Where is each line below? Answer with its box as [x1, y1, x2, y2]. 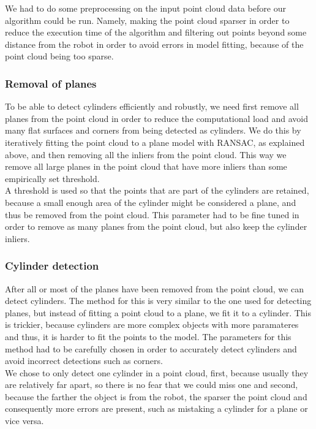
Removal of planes [5, 75, 97, 91]
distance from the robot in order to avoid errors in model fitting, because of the [5, 37, 304, 50]
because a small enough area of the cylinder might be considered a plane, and [5, 196, 296, 208]
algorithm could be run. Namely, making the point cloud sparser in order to [5, 13, 290, 26]
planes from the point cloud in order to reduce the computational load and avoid [5, 112, 308, 124]
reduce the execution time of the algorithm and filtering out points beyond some [5, 26, 307, 39]
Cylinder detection [5, 258, 99, 273]
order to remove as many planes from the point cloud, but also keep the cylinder [5, 220, 307, 233]
